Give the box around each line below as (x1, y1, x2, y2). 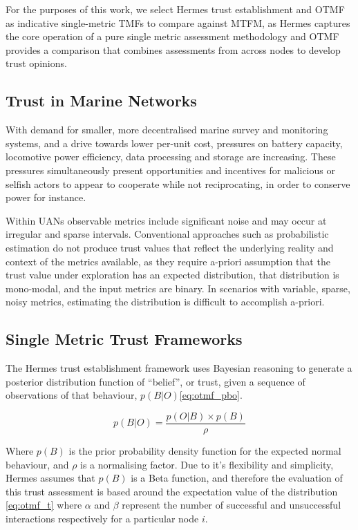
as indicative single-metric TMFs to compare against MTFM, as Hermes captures (6, 15, 350, 30)
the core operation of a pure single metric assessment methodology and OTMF (6, 29, 339, 44)
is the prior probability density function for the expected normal (68, 443, 341, 457)
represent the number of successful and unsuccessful (122, 498, 341, 512)
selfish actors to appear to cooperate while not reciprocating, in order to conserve (6, 176, 350, 191)
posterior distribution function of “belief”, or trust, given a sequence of (6, 374, 305, 388)
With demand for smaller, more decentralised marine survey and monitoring (6, 122, 328, 137)
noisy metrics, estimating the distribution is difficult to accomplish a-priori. (6, 294, 325, 309)
